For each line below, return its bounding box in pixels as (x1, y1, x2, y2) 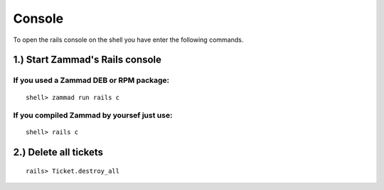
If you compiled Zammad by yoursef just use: (13, 111, 173, 121)
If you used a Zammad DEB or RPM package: (13, 75, 170, 85)
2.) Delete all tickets (13, 146, 103, 159)
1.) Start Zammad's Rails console (13, 54, 162, 66)
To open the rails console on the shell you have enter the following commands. (13, 35, 244, 44)
